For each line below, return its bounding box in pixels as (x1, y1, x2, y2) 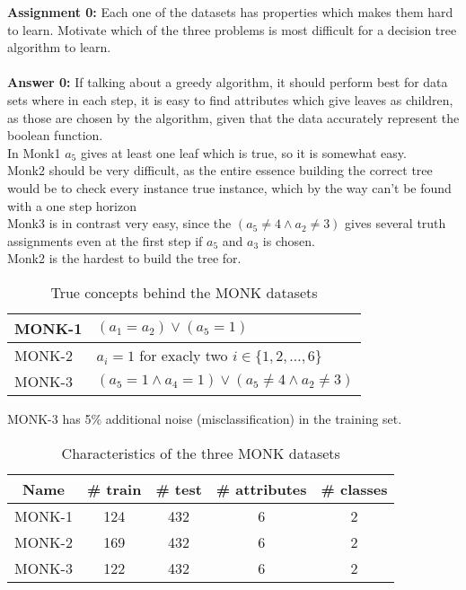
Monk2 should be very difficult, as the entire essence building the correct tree (7, 161, 433, 180)
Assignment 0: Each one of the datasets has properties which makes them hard (7, 3, 453, 21)
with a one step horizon (7, 196, 137, 215)
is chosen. (262, 231, 315, 250)
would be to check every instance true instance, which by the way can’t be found (7, 178, 452, 197)
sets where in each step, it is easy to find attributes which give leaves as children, (7, 90, 453, 109)
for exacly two (139, 344, 228, 365)
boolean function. (7, 126, 103, 145)
